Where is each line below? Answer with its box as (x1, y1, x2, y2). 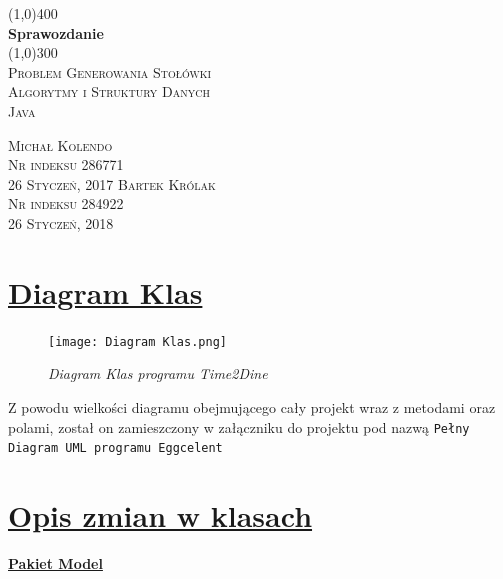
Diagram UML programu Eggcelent (8, 441, 223, 456)
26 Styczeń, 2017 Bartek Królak (8, 173, 216, 194)
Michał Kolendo (8, 134, 113, 155)
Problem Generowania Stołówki (8, 61, 212, 82)
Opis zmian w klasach (8, 495, 313, 535)
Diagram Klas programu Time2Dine (48, 363, 268, 384)
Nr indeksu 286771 (8, 154, 124, 175)
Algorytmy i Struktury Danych (8, 81, 210, 102)
